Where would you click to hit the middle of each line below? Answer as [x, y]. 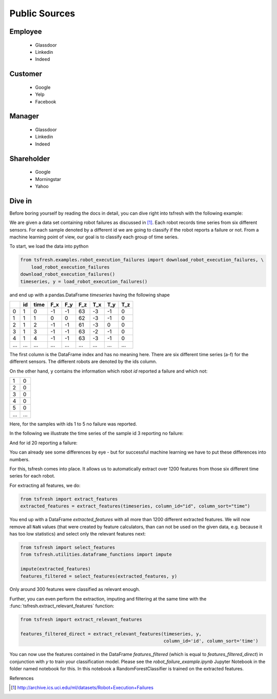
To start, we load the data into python [49, 246]
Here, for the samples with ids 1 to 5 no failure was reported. [73, 424]
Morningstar [48, 179]
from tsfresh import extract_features [69, 499]
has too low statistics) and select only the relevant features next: [78, 533]
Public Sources [42, 13]
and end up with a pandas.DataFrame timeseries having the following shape [90, 295]
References [22, 678]
